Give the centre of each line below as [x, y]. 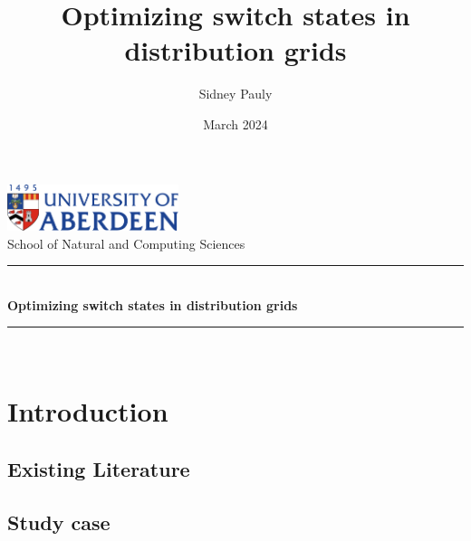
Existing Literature [99, 468]
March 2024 [235, 123]
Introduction [88, 411]
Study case [59, 522]
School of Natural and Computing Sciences [126, 243]
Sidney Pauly [235, 94]
